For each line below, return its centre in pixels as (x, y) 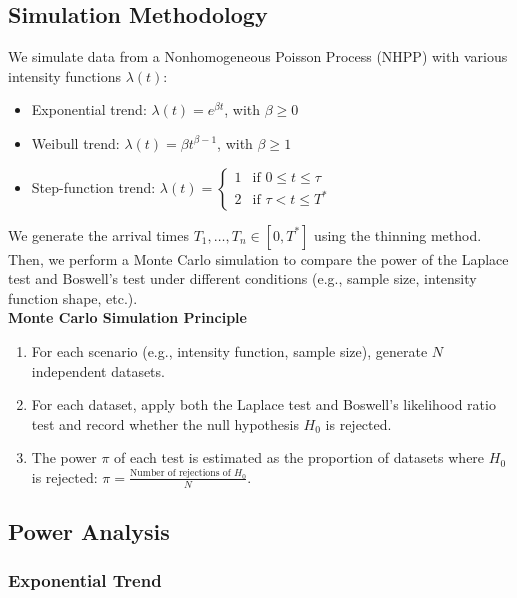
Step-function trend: (93, 186)
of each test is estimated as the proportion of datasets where (299, 457)
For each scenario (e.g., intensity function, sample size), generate (229, 350)
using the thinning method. (398, 234)
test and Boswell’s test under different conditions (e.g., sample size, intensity (242, 278)
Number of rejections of (180, 473)
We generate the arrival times (99, 234)
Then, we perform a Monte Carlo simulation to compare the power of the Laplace (258, 258)
